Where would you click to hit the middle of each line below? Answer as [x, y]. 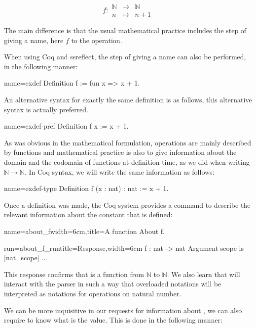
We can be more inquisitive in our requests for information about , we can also [123, 310]
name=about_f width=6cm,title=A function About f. [84, 231]
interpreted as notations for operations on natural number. [93, 293]
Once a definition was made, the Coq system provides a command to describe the [127, 205]
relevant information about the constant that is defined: [88, 214]
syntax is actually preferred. [46, 109]
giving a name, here [34, 40]
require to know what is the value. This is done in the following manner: [113, 320]
